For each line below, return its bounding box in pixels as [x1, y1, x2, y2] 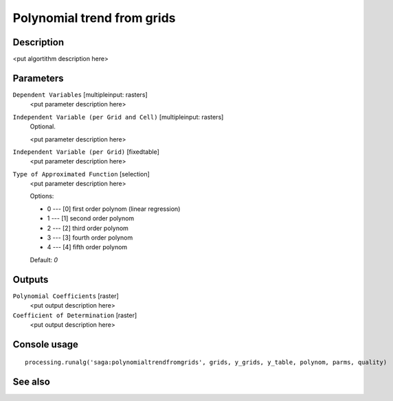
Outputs [12, 273, 49, 285]
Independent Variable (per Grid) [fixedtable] [12, 148, 159, 156]
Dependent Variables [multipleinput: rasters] [12, 90, 148, 99]
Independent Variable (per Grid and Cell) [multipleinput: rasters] [12, 113, 224, 121]
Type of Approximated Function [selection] [12, 170, 150, 178]
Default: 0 [30, 255, 58, 264]
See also [12, 376, 51, 388]
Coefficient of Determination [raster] [12, 311, 137, 319]
